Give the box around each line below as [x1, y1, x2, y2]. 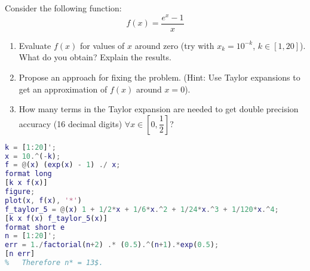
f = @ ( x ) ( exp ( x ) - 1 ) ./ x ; [5, 161, 121, 170]
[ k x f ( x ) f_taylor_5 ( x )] [5, 214, 108, 223]
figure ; [5, 187, 35, 196]
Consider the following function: [5, 2, 122, 14]
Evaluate [19, 39, 51, 51]
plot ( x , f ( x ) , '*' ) [5, 196, 82, 205]
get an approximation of [19, 82, 108, 95]
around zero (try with [134, 39, 214, 51]
